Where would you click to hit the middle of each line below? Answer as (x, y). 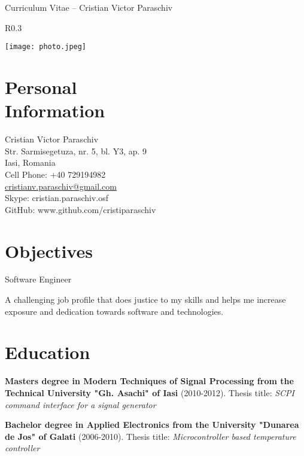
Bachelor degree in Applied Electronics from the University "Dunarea (152, 425)
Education (48, 352)
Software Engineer (38, 279)
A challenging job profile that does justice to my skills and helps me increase (145, 300)
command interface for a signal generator (80, 404)
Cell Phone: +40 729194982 (55, 174)
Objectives (49, 250)
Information (55, 110)
